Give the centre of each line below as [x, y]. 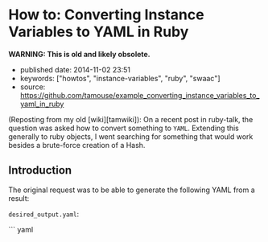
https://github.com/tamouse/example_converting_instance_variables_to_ [140, 95]
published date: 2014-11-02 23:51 [75, 69]
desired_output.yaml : [44, 214]
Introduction [40, 170]
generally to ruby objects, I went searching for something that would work [131, 136]
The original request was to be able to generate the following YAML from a [132, 190]
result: [19, 198]
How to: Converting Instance [106, 15]
